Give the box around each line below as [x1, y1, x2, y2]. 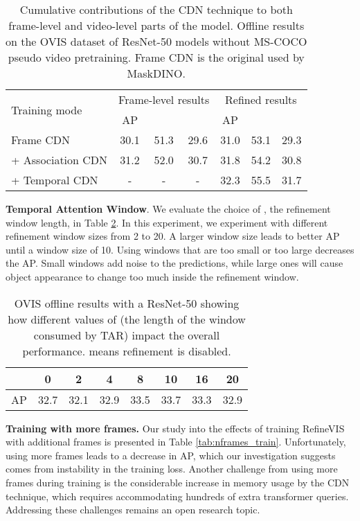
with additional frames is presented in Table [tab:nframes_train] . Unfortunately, [6, 434, 346, 449]
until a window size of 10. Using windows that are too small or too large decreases [6, 242, 354, 256]
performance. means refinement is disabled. [22, 342, 231, 359]
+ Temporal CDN [11, 172, 98, 188]
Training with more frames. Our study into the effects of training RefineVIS [6, 421, 345, 435]
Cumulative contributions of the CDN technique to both [19, 1, 293, 17]
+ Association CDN [11, 152, 108, 168]
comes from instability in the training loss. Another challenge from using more [6, 461, 338, 476]
